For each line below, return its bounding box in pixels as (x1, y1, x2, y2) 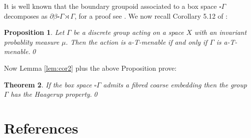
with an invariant (194, 27, 247, 37)
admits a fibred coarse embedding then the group (103, 79, 247, 89)
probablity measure (4, 36, 59, 47)
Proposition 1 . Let (4, 27, 64, 37)
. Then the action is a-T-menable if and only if (65, 36, 207, 47)
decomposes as (4, 10, 48, 21)
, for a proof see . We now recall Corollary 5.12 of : (74, 10, 228, 21)
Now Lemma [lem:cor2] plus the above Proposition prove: (4, 62, 177, 73)
